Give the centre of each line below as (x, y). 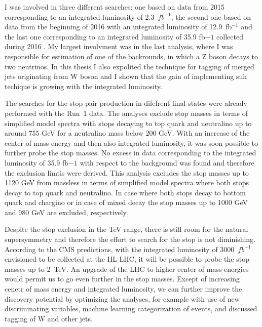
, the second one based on (211, 16)
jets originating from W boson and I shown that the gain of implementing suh (126, 76)
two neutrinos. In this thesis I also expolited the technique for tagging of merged (129, 66)
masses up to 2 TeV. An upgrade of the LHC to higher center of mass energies (127, 269)
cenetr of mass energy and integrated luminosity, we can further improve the (123, 289)
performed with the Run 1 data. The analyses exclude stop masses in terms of (126, 113)
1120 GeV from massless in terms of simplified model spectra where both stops (127, 182)
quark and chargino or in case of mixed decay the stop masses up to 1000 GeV (126, 202)
